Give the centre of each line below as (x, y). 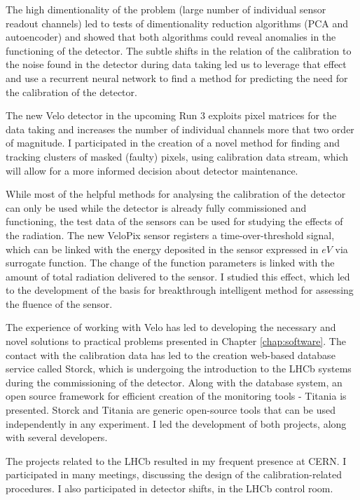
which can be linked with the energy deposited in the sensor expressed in (162, 249)
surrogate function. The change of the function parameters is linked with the (170, 263)
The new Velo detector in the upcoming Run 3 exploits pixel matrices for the (171, 115)
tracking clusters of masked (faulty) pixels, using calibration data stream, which (177, 156)
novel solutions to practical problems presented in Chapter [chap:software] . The (176, 341)
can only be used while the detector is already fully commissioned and (156, 207)
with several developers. (57, 437)
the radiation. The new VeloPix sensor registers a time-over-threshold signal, (170, 235)
